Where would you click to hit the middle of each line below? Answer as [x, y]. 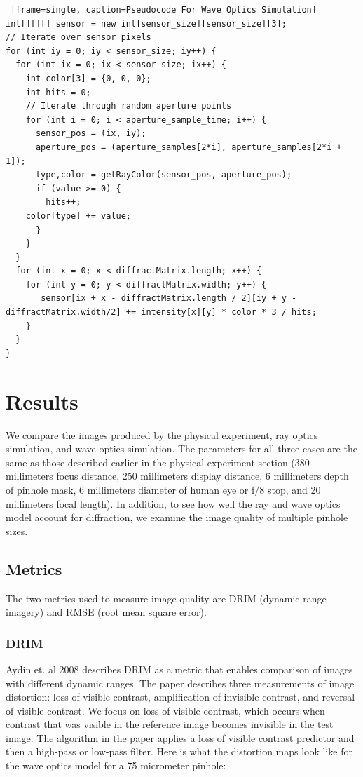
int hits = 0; [58, 92]
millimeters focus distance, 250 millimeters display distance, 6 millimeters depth [177, 476]
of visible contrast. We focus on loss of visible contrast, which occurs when [165, 710]
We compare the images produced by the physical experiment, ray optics [162, 434]
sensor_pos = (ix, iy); [91, 134]
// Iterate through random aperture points [129, 106]
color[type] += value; [78, 216]
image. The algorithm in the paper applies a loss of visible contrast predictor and [180, 737]
